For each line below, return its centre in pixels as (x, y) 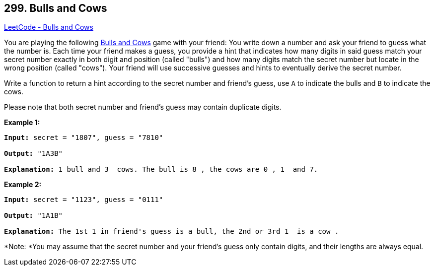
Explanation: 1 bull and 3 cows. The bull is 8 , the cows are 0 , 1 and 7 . (161, 169)
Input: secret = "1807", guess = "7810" (84, 138)
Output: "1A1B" (34, 216)
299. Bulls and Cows (56, 8)
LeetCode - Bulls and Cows (49, 27)
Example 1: (22, 123)
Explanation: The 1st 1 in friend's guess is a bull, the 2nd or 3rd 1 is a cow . (172, 232)
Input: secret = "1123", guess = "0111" (84, 200)
